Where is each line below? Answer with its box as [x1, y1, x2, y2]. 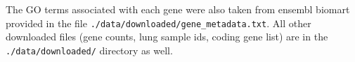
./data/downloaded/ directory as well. [6, 42, 173, 57]
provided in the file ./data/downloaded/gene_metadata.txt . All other [6, 15, 311, 30]
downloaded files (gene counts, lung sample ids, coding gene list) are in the [6, 29, 328, 44]
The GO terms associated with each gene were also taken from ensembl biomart [6, 2, 350, 16]
